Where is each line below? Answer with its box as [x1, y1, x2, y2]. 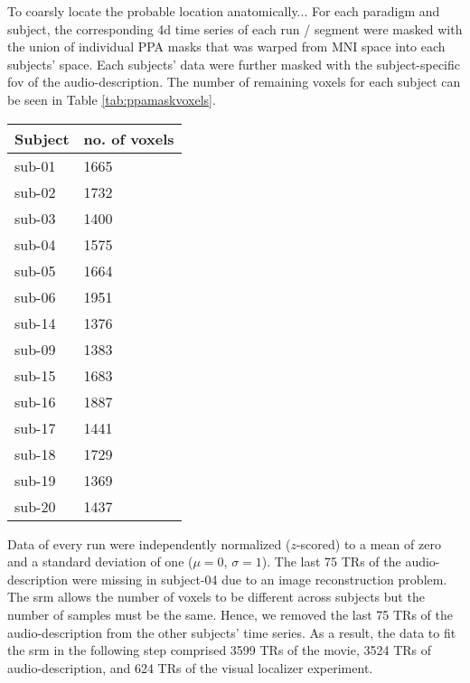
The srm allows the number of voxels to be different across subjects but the [7, 587, 425, 606]
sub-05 [14, 259, 56, 281]
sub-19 [14, 469, 56, 491]
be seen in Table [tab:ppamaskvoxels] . [7, 89, 216, 108]
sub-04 [14, 233, 56, 255]
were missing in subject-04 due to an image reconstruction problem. [71, 569, 447, 588]
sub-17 [14, 416, 56, 438]
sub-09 [14, 338, 56, 360]
